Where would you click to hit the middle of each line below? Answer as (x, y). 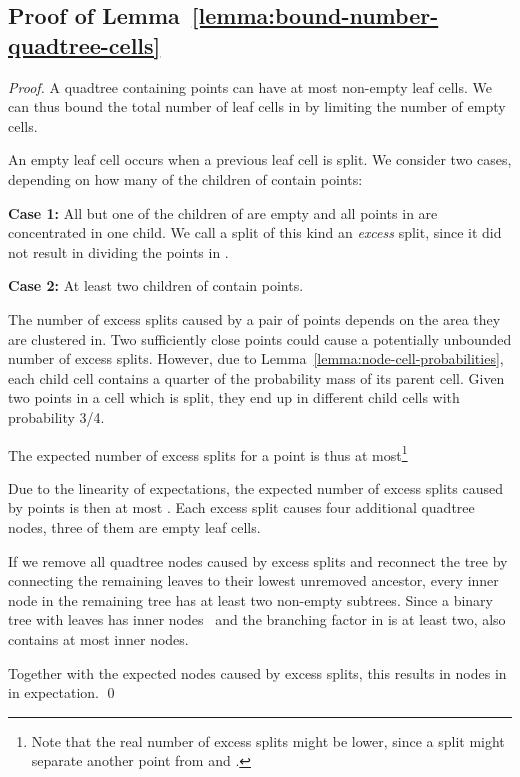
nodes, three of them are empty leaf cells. (134, 526)
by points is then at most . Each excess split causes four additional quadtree (241, 507)
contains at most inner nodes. (98, 638)
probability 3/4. (56, 416)
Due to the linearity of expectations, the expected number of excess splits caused (255, 487)
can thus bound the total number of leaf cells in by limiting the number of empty (257, 106)
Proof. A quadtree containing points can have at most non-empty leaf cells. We (250, 86)
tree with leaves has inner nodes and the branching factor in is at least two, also (257, 619)
